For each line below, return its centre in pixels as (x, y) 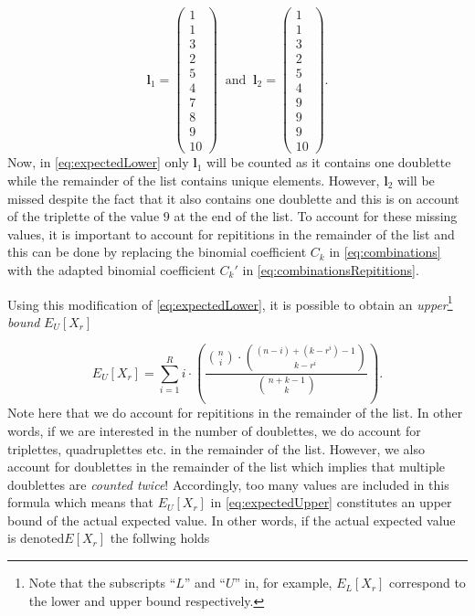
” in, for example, (283, 583)
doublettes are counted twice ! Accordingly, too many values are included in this (228, 484)
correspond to (427, 583)
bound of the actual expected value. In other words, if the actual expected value (232, 520)
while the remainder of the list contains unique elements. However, (194, 180)
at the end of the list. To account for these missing (316, 216)
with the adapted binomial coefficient (111, 269)
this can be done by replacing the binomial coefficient (157, 252)
